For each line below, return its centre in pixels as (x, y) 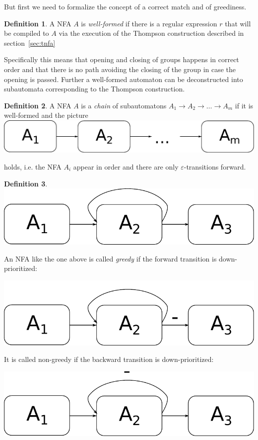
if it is (244, 105)
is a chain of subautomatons (124, 105)
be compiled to (27, 33)
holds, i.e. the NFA (33, 166)
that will (238, 23)
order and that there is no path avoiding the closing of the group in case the (120, 69)
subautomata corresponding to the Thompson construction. (95, 89)
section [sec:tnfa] (30, 43)
